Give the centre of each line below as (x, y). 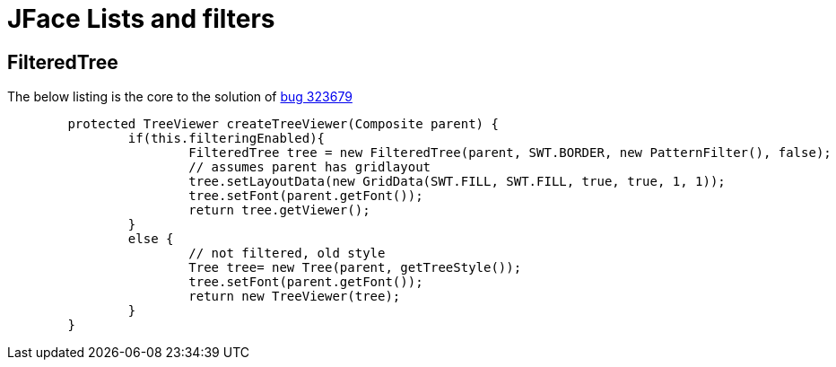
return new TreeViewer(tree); (295, 297)
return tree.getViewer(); (279, 210)
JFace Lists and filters (141, 19)
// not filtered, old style (287, 253)
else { (151, 239)
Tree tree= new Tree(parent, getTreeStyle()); (355, 268)
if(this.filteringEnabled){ (226, 139)
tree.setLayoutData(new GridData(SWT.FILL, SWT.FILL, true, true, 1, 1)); (457, 182)
